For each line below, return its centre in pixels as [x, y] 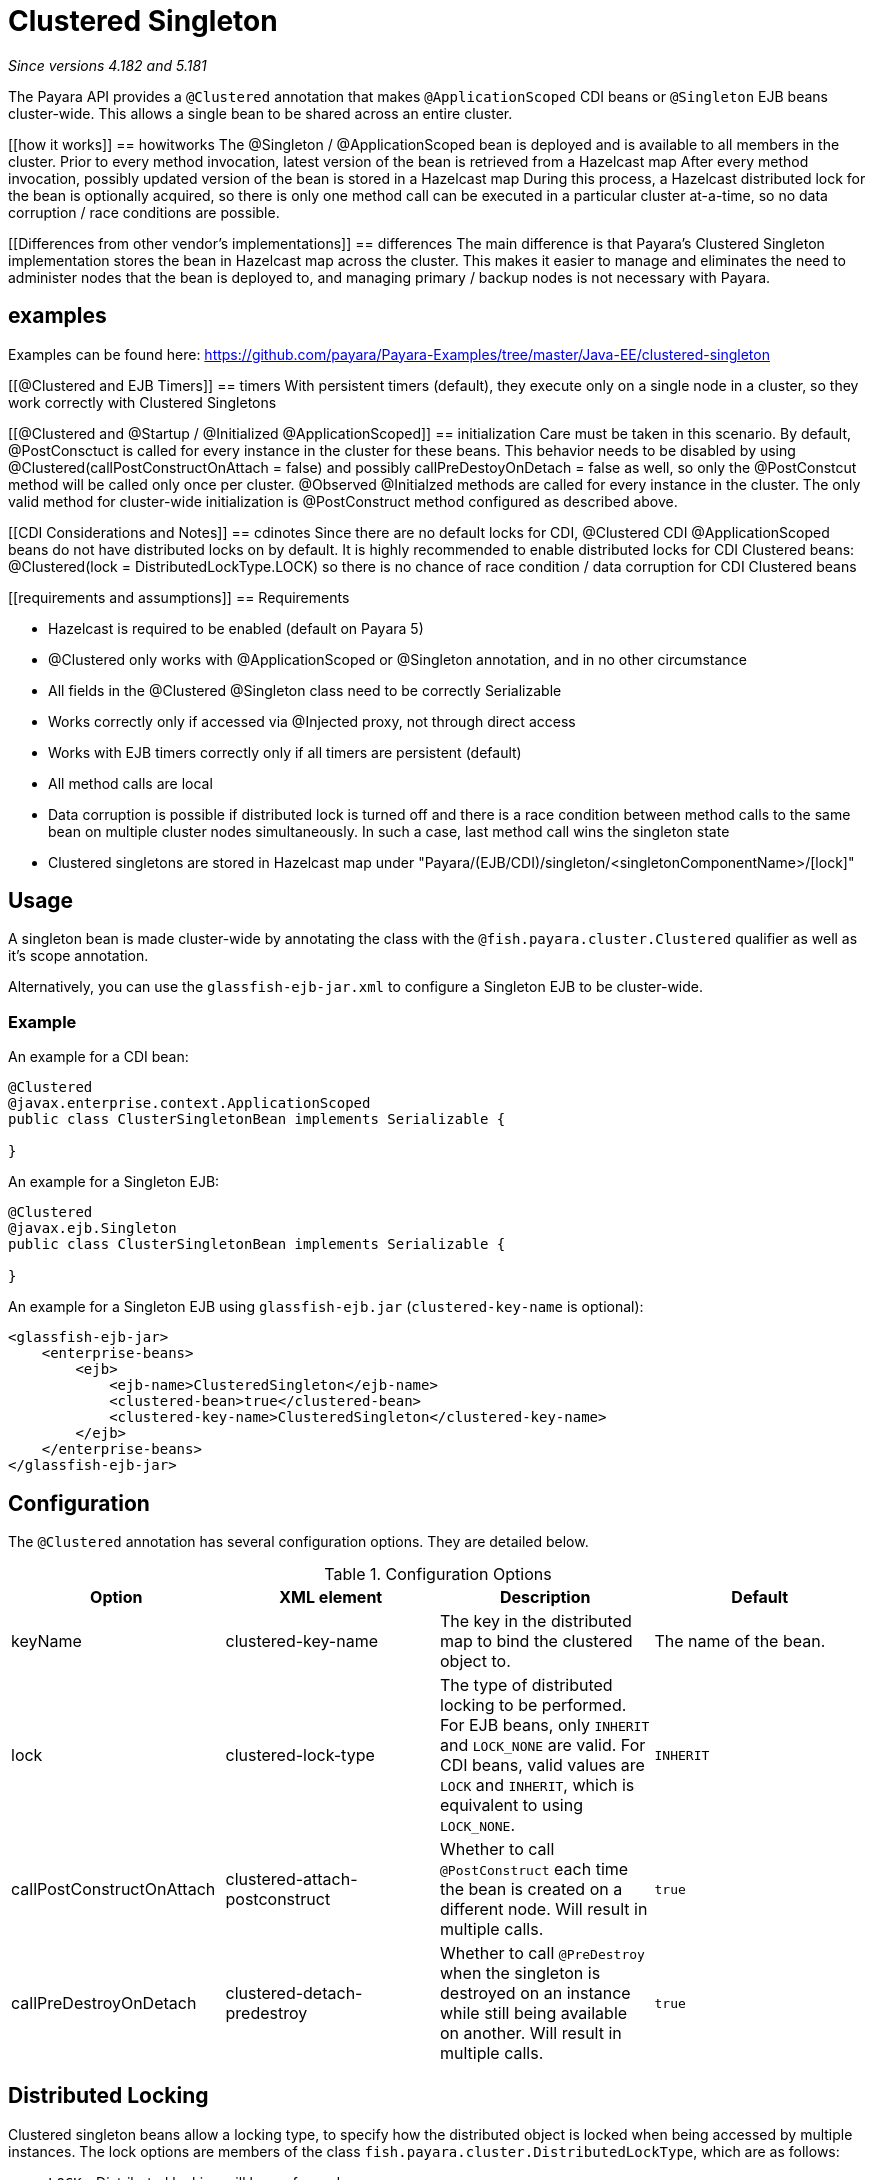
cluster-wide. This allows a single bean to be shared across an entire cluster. [260, 113]
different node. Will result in [544, 1909]
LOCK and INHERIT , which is [537, 1785]
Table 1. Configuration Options [438, 1574]
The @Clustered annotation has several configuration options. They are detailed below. [298, 1542]
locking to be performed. [533, 1705]
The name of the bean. [740, 1641]
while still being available [534, 2013]
